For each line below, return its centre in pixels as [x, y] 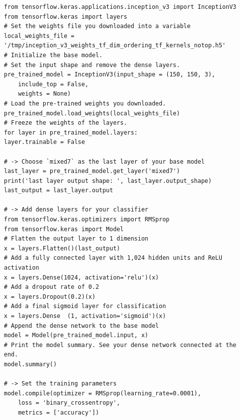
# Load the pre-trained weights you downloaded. [85, 103]
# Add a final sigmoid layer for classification [85, 306]
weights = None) [45, 94]
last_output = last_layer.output [59, 191]
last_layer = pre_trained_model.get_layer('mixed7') [92, 171]
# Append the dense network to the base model [81, 326]
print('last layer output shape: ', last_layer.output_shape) [108, 181]
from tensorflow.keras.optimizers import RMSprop [87, 220]
